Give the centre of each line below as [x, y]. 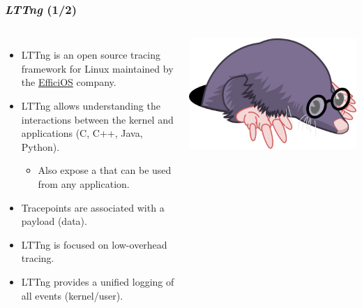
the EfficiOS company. [69, 82]
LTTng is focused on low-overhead [94, 244]
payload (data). [54, 221]
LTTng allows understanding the [91, 105]
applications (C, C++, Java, [82, 133]
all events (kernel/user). [72, 295]
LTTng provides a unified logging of [98, 281]
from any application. [84, 183]
